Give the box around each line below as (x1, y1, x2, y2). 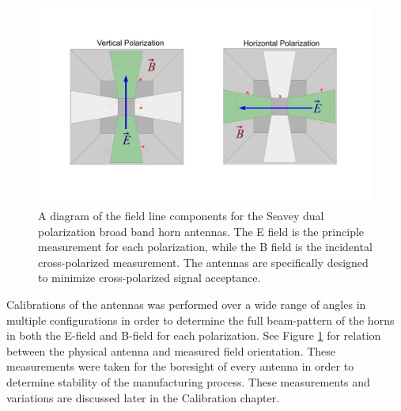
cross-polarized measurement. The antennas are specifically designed (38, 253, 369, 270)
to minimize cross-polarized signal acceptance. (38, 269, 261, 286)
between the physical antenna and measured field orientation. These (6, 342, 336, 359)
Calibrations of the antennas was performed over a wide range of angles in (6, 296, 366, 313)
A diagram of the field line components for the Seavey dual (38, 207, 324, 224)
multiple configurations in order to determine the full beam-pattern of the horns (6, 311, 395, 328)
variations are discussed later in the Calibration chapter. (6, 389, 280, 405)
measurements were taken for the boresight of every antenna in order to (6, 358, 354, 375)
